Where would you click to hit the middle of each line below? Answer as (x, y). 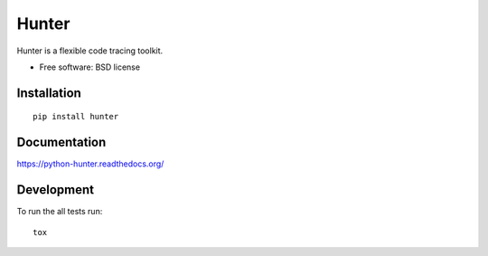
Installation (49, 93)
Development (56, 190)
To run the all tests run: (60, 212)
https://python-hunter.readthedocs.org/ (90, 164)
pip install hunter (76, 117)
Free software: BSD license (89, 67)
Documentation (61, 142)
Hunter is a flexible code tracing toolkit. (90, 51)
